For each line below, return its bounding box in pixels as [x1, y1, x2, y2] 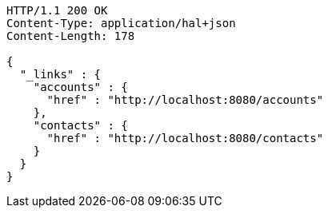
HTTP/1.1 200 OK [6, 4, 108, 17]
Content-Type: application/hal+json [6, 17, 236, 30]
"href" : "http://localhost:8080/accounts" [46, 93, 324, 106]
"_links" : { [19, 68, 102, 81]
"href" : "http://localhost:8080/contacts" [46, 132, 324, 145]
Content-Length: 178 [6, 30, 135, 42]
